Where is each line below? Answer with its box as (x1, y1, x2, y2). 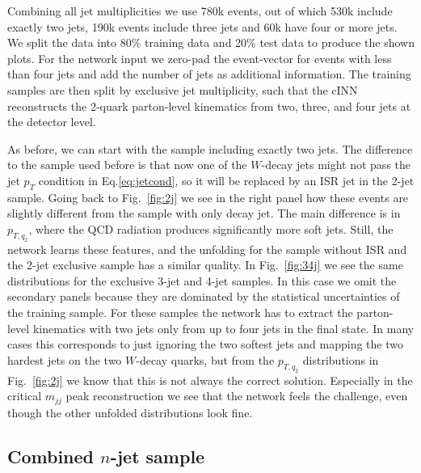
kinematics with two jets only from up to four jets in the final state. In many (32, 319, 415, 336)
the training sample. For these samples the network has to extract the (7, 304, 353, 321)
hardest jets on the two (7, 351, 122, 368)
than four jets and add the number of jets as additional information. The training (7, 65, 411, 82)
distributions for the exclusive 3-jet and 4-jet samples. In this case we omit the (7, 272, 397, 289)
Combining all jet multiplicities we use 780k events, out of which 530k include (7, 2, 393, 19)
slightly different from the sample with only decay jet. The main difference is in (7, 205, 401, 222)
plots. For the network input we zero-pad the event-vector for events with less (7, 49, 392, 66)
